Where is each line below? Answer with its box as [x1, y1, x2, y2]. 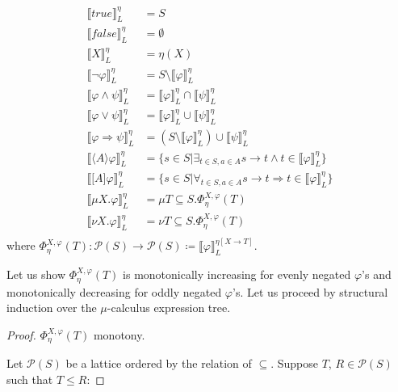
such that [6, 370, 53, 387]
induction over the [6, 299, 97, 316]
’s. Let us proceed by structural [233, 283, 388, 300]
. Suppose [270, 355, 318, 372]
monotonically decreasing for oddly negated [6, 283, 222, 300]
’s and [362, 266, 392, 283]
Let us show [6, 266, 66, 283]
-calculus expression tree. [107, 299, 231, 316]
